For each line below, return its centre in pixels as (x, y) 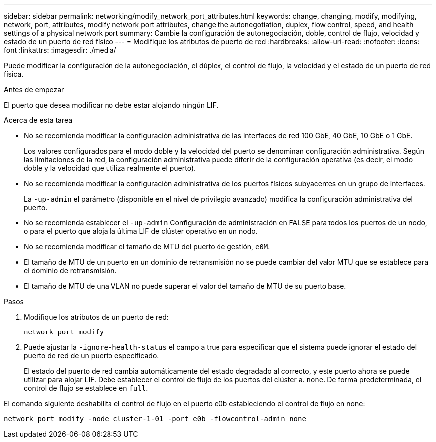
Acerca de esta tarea (38, 120)
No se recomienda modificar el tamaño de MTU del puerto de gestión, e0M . (147, 247)
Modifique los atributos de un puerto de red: (96, 317)
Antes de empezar (34, 89)
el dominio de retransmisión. (70, 271)
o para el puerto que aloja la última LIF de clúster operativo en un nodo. (141, 231)
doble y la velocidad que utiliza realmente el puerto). (110, 168)
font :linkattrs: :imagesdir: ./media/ (60, 50)
